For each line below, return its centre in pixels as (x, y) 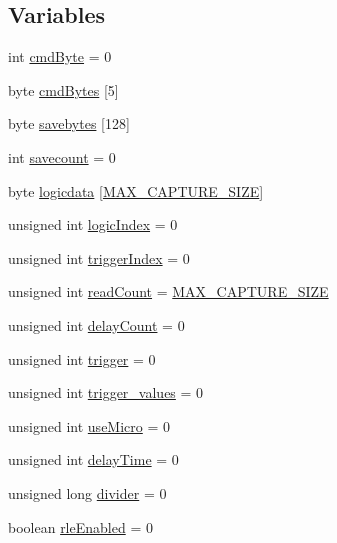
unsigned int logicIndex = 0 (93, 224)
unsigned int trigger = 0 (82, 358)
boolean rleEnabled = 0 (80, 526)
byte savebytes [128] (69, 123)
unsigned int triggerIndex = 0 (99, 257)
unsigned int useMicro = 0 (89, 425)
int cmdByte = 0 (60, 56)
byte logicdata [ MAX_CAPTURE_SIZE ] (136, 190)
